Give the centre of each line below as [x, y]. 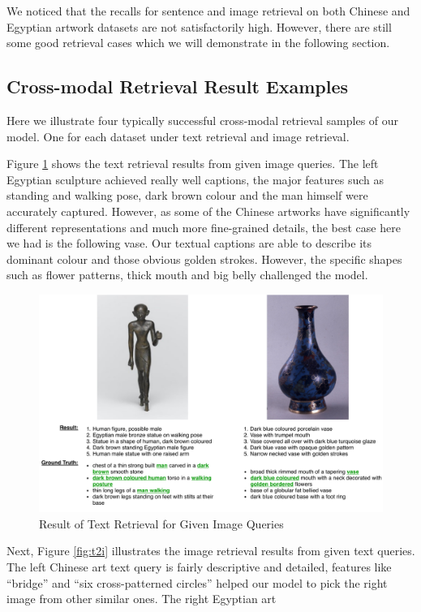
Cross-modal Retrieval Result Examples [178, 86]
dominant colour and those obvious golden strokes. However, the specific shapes [204, 259]
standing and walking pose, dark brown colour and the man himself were [187, 195]
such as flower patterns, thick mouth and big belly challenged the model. [187, 275]
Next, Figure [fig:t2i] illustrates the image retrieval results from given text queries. [211, 551]
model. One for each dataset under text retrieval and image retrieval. [178, 136]
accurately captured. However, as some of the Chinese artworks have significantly [208, 211]
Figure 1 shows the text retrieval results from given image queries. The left [193, 164]
